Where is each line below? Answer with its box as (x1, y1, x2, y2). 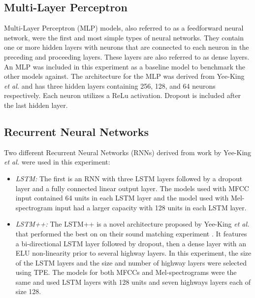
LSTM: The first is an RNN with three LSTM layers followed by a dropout (15, 173, 243, 183)
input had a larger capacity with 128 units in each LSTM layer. (55, 202, 247, 212)
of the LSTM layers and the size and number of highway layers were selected (15, 257, 247, 267)
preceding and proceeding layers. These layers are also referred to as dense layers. (4, 51, 250, 62)
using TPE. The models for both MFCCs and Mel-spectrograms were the (15, 267, 237, 277)
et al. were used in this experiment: (4, 157, 110, 167)
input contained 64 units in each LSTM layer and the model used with (15, 193, 229, 203)
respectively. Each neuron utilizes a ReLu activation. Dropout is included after (4, 90, 241, 100)
